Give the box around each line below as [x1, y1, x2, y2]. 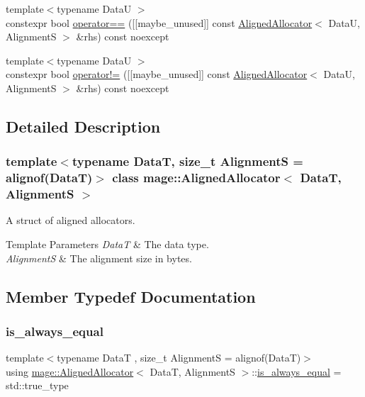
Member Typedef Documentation [6, 285, 256, 307]
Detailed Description [6, 115, 161, 137]
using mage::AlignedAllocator [6, 364, 134, 379]
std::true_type [6, 378, 69, 393]
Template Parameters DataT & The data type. [6, 237, 209, 251]
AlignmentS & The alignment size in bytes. [6, 250, 192, 265]
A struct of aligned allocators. [6, 213, 135, 228]
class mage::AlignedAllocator [112, 169, 281, 186]
